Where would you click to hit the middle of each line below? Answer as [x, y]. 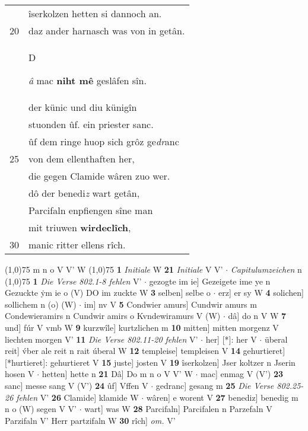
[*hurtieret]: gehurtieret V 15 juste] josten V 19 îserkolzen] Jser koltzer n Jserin [150, 362]
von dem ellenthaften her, [82, 159]
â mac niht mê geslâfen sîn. [88, 80]
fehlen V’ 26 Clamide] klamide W [77, 397]
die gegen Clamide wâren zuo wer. [99, 176]
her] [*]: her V [231, 339]
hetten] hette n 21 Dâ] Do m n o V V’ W [117, 374]
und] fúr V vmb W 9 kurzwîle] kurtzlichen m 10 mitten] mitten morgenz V [142, 327]
